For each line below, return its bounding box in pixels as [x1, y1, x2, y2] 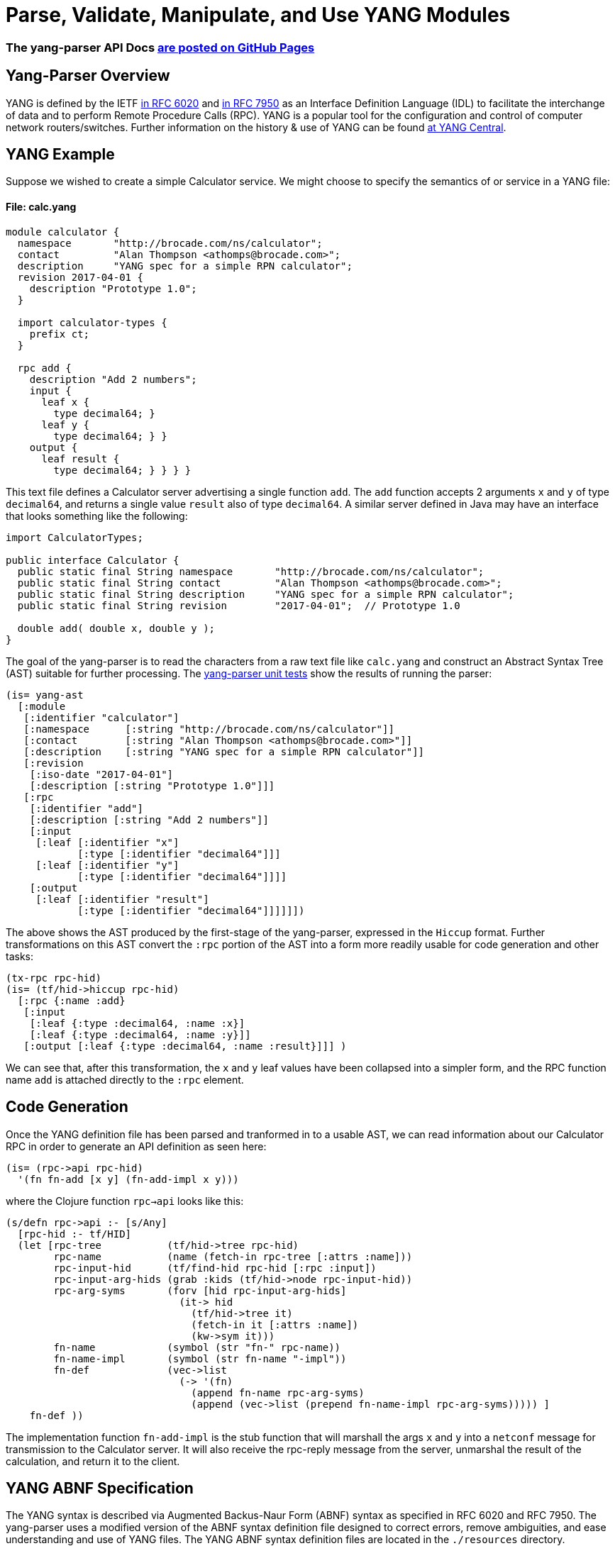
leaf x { [41, 396, 90, 408]
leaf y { [41, 418, 90, 430]
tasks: [6, 950, 34, 962]
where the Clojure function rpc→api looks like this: [6, 1194, 244, 1207]
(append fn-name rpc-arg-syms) [191, 1386, 365, 1398]
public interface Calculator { [6, 554, 179, 566]
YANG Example [6, 145, 115, 164]
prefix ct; [29, 328, 90, 340]
